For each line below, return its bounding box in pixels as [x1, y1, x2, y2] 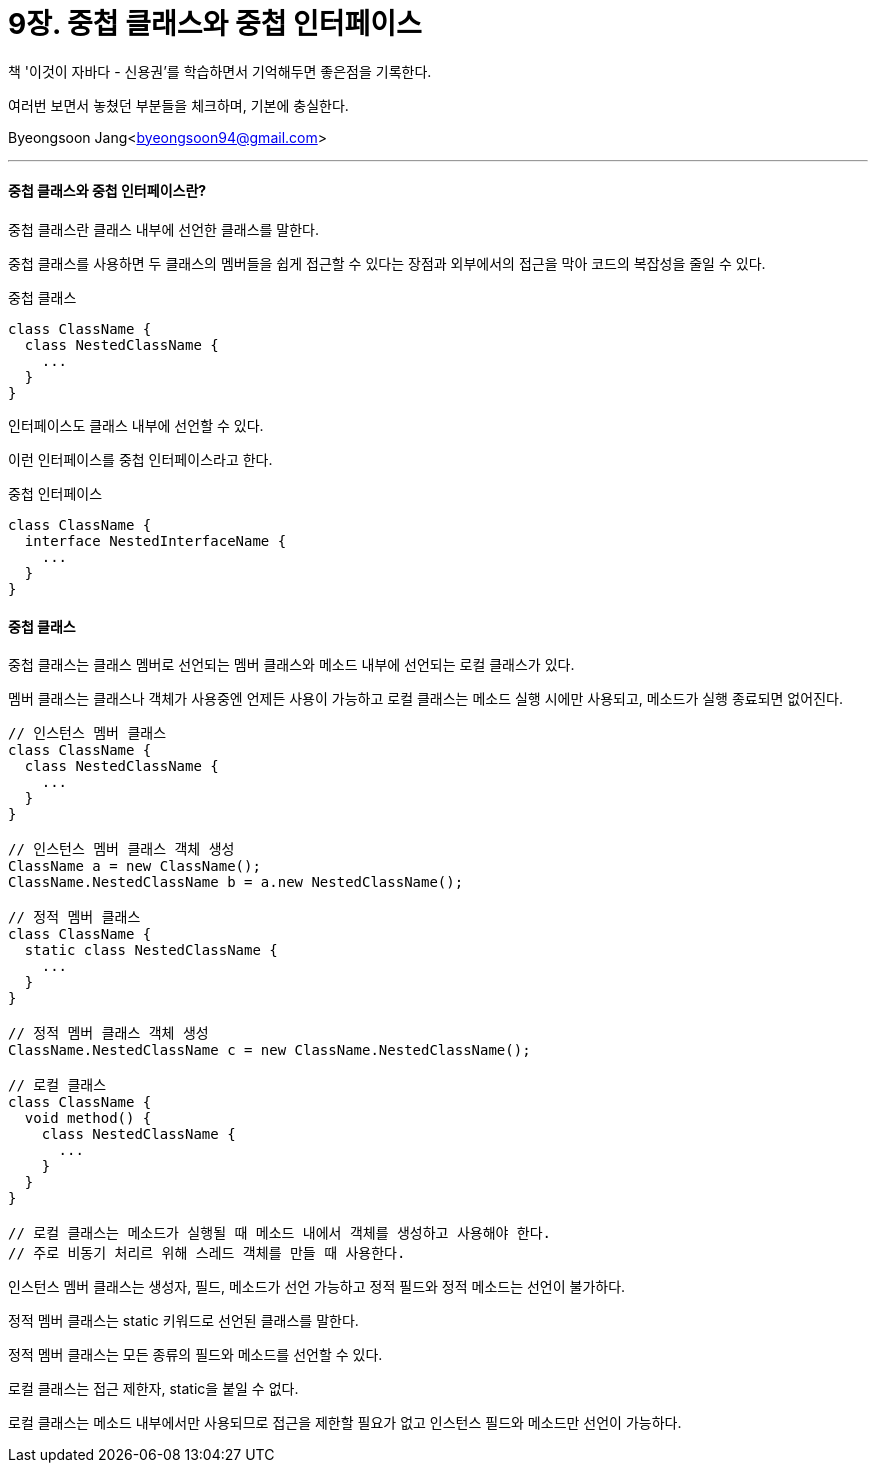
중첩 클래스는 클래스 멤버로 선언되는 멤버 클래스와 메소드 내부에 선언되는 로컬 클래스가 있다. [8, 656, 575, 674]
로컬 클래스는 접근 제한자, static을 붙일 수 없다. [8, 1380, 299, 1398]
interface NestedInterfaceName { [24, 532, 287, 549]
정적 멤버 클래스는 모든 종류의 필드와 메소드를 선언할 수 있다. [8, 1346, 383, 1364]
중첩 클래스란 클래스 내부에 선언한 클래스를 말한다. [8, 220, 320, 238]
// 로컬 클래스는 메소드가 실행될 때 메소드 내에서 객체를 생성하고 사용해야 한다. [8, 1225, 552, 1242]
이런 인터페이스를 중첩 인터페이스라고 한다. [8, 450, 273, 468]
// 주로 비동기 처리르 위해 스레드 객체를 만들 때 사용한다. [8, 1245, 406, 1262]
